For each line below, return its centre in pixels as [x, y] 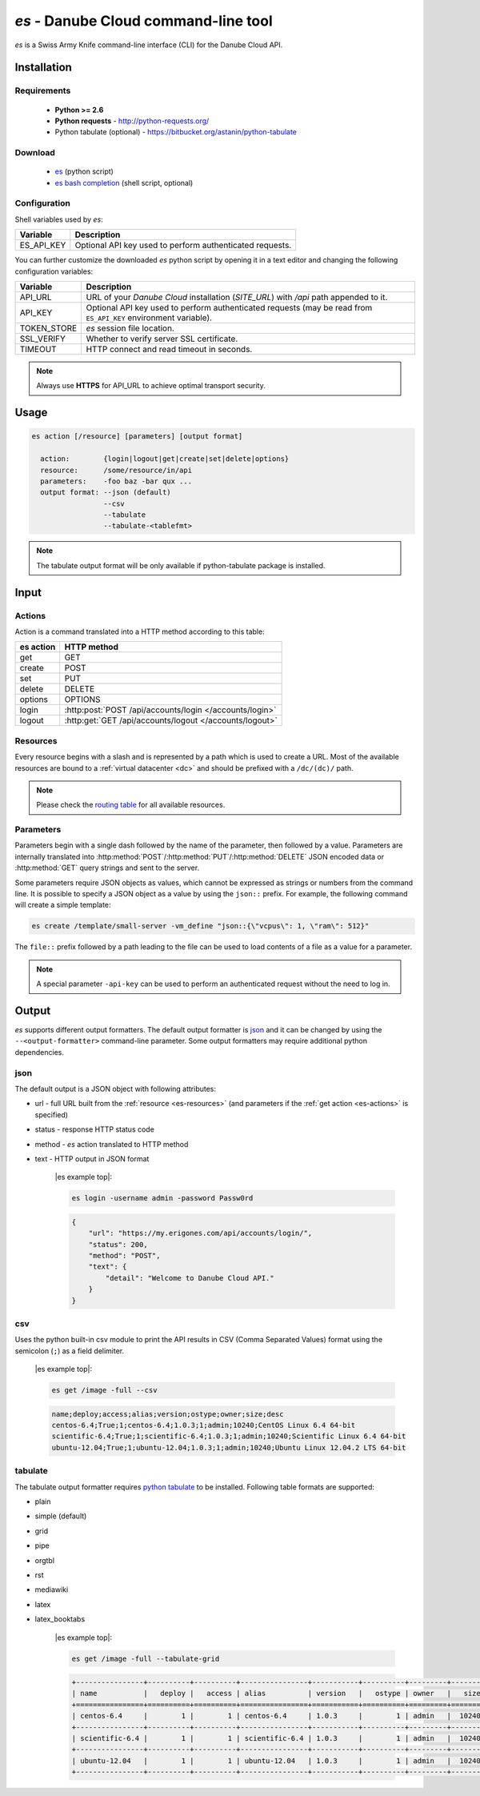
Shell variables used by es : [59, 219]
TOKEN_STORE [48, 328]
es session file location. [130, 328]
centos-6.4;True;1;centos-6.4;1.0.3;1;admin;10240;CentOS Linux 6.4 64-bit [204, 1425]
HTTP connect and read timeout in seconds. [169, 349]
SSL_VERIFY [42, 339]
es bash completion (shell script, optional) [124, 182]
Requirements [43, 90]
